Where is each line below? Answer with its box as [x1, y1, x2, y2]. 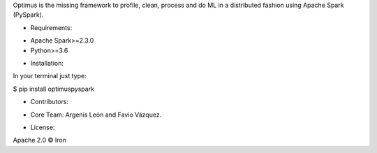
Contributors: [30, 98, 69, 106]
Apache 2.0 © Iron [13, 136, 66, 145]
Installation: [30, 59, 64, 67]
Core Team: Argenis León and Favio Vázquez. [30, 110, 162, 119]
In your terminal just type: [13, 72, 87, 80]
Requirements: [30, 23, 73, 31]
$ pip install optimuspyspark [13, 85, 94, 93]
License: [30, 123, 55, 131]
